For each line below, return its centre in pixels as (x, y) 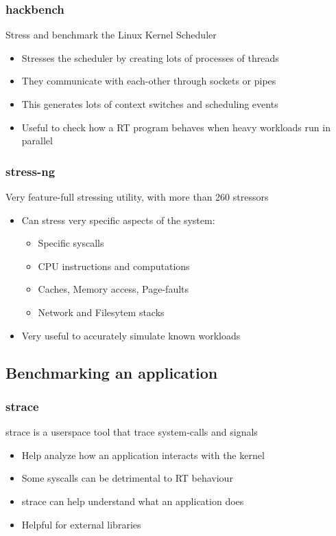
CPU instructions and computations (114, 266)
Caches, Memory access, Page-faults (113, 289)
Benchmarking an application (112, 372)
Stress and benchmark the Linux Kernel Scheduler (111, 35)
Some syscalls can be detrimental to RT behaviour (127, 478)
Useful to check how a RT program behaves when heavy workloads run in (176, 127)
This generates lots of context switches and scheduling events (150, 104)
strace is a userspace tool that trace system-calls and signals (132, 432)
